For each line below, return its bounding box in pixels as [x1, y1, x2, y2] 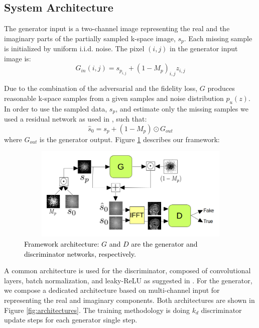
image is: [4, 53, 31, 63]
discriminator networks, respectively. [24, 248, 136, 259]
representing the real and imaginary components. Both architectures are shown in [4, 294, 255, 305]
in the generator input [170, 43, 238, 54]
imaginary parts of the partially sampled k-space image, [4, 33, 176, 43]
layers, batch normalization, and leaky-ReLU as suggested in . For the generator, [4, 275, 252, 285]
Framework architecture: [24, 238, 99, 249]
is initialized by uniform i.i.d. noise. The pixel [4, 43, 145, 54]
